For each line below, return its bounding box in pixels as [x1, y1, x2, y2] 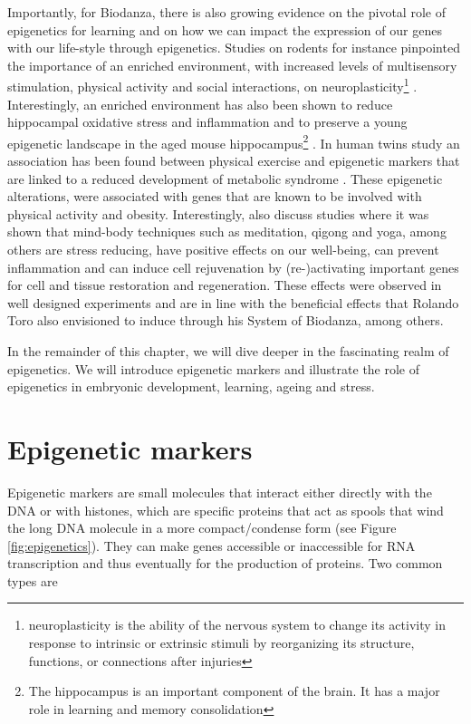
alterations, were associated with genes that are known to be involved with [7, 187, 422, 206]
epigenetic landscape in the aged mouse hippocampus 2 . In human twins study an [7, 130, 460, 152]
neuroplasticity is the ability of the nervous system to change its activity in [28, 615, 446, 634]
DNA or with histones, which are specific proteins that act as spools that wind [7, 500, 444, 519]
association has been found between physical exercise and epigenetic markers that [7, 151, 460, 170]
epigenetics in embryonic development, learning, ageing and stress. [7, 377, 375, 396]
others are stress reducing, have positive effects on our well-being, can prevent [7, 240, 439, 259]
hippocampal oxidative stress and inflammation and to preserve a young [7, 112, 408, 131]
